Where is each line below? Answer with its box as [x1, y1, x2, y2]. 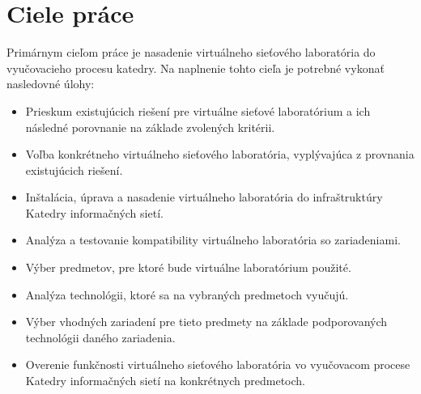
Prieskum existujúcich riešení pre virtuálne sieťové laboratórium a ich [25, 102, 371, 119]
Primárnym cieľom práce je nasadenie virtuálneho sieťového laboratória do [6, 44, 376, 61]
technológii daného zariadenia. [25, 328, 176, 345]
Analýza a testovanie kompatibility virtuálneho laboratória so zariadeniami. [25, 231, 401, 248]
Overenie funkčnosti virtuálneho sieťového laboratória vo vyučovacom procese [25, 356, 410, 373]
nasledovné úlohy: [6, 75, 95, 92]
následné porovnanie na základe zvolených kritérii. [25, 118, 275, 135]
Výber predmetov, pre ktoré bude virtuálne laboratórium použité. [25, 259, 351, 276]
